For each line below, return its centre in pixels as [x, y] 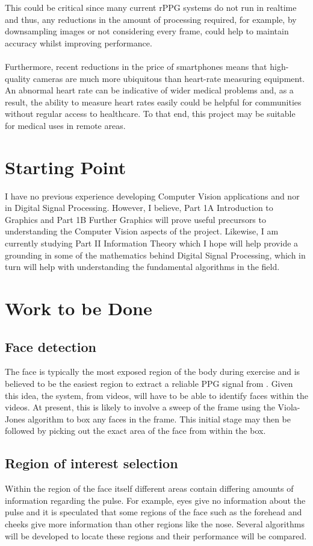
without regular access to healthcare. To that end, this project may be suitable [150, 114]
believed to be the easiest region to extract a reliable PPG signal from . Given [149, 383]
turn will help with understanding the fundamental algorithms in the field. [142, 267]
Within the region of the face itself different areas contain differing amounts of [149, 488]
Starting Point [66, 167]
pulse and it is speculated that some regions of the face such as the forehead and [153, 512]
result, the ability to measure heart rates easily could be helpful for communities [153, 102]
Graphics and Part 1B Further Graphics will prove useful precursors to [135, 219]
